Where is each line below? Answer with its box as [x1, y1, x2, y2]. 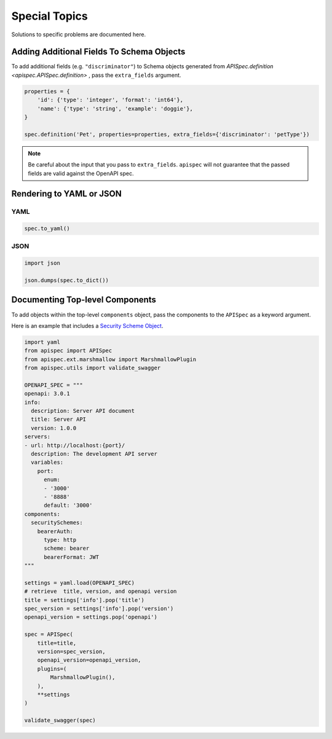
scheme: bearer [44, 545, 90, 552]
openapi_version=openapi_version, [37, 657, 141, 663]
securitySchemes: [31, 519, 83, 526]
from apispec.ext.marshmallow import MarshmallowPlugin [24, 356, 197, 362]
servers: [24, 433, 51, 440]
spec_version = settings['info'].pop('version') [24, 605, 174, 612]
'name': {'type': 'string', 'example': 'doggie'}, [37, 105, 193, 112]
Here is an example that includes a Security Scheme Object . [11, 322, 164, 329]
